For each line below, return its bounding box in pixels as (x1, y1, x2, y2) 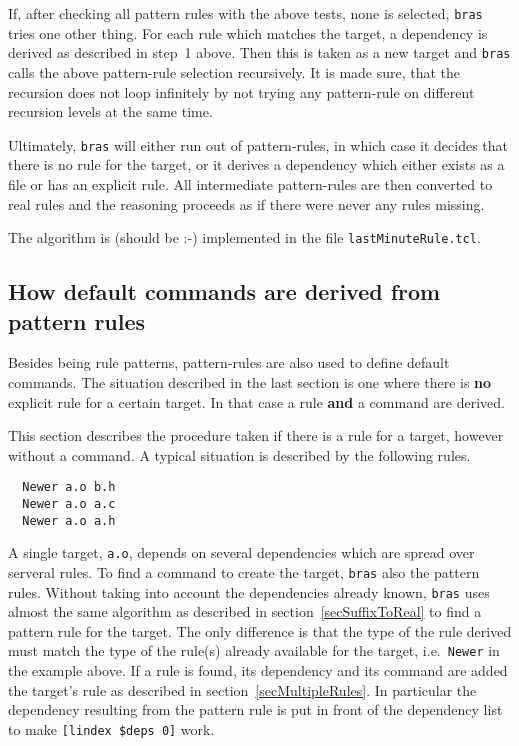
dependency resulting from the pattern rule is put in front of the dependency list (8, 699, 503, 720)
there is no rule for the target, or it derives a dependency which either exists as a (8, 154, 505, 175)
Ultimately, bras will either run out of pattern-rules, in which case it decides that (8, 134, 508, 155)
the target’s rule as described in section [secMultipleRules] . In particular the (8, 679, 477, 700)
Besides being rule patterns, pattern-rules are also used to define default (8, 352, 450, 373)
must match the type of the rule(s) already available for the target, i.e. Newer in (8, 640, 500, 661)
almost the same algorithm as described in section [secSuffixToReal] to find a (8, 601, 482, 622)
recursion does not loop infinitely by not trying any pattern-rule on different (8, 81, 475, 102)
